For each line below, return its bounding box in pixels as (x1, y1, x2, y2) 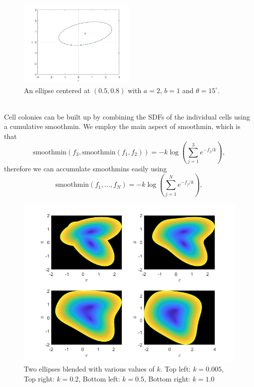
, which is (211, 121, 241, 131)
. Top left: (160, 364, 191, 374)
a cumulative (4, 121, 43, 131)
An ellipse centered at (24, 85, 90, 95)
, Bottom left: (79, 373, 120, 384)
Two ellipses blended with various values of (24, 364, 155, 374)
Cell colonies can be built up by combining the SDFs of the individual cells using (4, 111, 251, 122)
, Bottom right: (144, 373, 190, 384)
